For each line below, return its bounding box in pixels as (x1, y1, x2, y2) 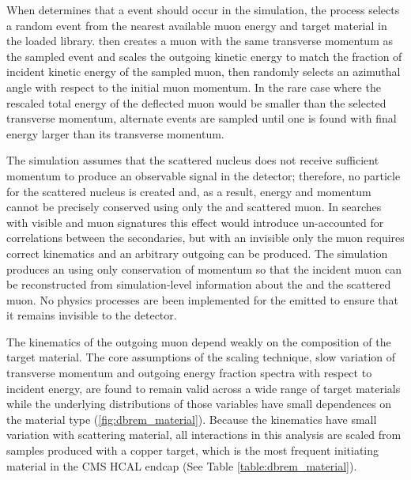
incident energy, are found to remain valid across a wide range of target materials (6, 380, 401, 396)
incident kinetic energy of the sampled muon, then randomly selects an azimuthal (6, 63, 401, 80)
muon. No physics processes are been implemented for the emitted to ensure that (6, 291, 399, 308)
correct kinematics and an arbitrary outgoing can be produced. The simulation (6, 244, 388, 261)
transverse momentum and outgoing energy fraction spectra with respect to (6, 365, 372, 381)
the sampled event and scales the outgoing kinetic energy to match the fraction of (6, 47, 402, 64)
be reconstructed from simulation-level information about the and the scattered (6, 276, 391, 293)
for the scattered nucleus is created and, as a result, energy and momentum (6, 183, 371, 199)
